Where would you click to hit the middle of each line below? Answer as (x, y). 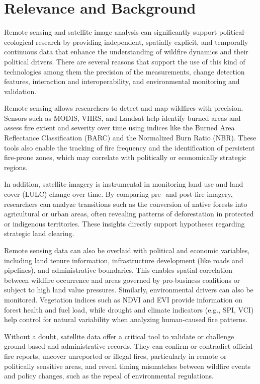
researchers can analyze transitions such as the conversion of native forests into (126, 204)
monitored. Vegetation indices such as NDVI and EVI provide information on (123, 299)
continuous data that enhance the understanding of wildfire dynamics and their (126, 52)
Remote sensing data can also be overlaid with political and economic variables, (127, 250)
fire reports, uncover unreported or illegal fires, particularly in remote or (115, 356)
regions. (16, 167)
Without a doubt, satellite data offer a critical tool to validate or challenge (119, 336)
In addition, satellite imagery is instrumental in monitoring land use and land (124, 184)
